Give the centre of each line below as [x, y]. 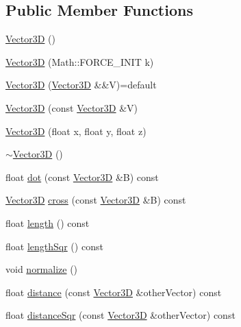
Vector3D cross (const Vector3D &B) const [96, 200]
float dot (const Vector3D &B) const [82, 177]
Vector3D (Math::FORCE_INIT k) [80, 61]
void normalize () [42, 269]
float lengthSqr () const [54, 246]
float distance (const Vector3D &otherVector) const [114, 292]
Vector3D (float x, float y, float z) [76, 131]
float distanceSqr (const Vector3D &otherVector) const [120, 315]
